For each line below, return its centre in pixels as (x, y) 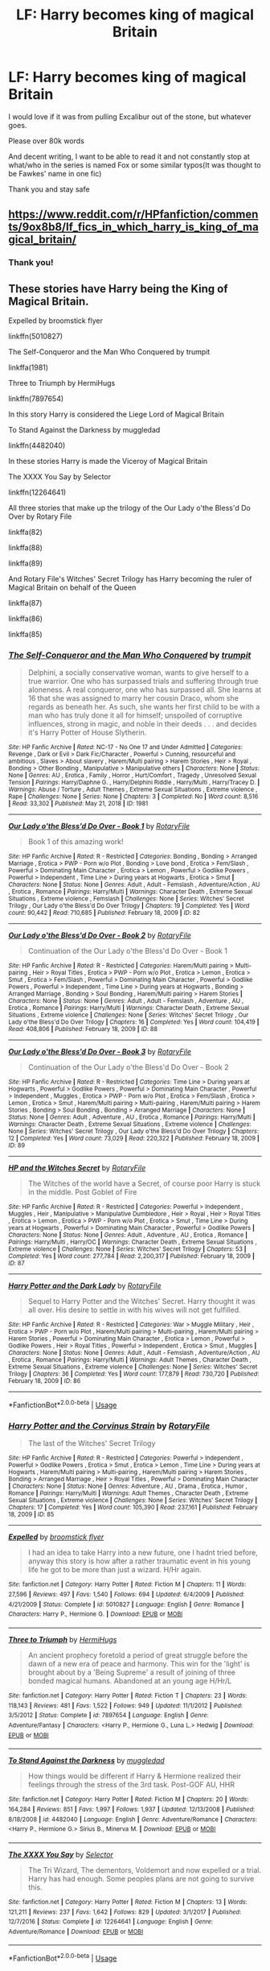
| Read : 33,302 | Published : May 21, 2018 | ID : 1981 (78, 804)
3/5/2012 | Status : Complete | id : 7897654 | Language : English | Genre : (108, 1716)
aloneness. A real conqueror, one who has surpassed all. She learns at (145, 689)
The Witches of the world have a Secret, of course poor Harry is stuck (144, 1184)
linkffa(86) (25, 619)
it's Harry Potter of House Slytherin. (87, 733)
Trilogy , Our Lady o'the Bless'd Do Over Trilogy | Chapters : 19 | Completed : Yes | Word (129, 906)
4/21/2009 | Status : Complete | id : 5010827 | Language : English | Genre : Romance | (126, 1605)
